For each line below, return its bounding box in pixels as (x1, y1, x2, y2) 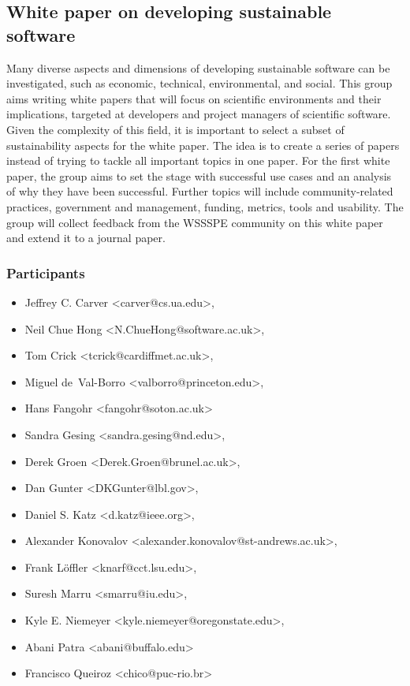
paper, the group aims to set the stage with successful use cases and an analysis (6, 167, 392, 184)
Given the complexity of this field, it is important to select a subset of (6, 121, 345, 137)
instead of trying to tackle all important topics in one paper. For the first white (6, 152, 390, 169)
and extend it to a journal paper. (6, 229, 166, 246)
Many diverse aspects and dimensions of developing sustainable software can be (6, 59, 390, 76)
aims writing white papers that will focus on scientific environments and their (6, 90, 382, 106)
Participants (6, 263, 85, 282)
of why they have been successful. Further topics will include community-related (6, 183, 393, 199)
